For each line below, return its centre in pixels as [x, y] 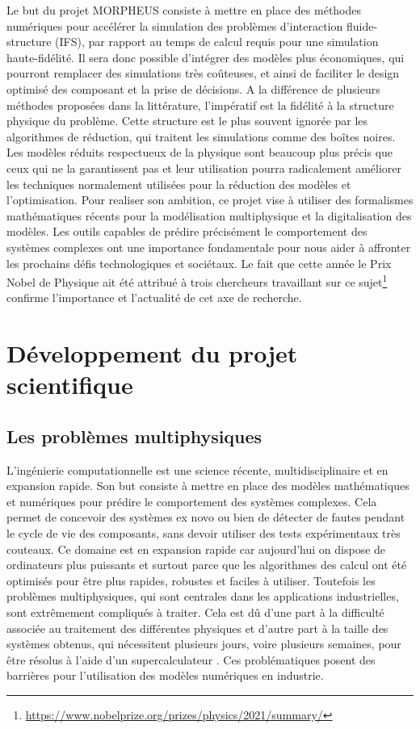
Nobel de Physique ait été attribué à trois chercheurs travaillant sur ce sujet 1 [197, 281]
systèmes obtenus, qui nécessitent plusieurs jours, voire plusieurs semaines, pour [204, 644]
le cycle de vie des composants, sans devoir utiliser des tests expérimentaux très [204, 533]
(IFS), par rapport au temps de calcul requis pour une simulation [217, 42]
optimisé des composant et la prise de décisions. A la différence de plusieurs [193, 88]
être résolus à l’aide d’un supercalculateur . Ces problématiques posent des [191, 659]
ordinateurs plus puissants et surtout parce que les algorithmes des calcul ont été [207, 565]
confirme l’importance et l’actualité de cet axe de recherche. [154, 297]
